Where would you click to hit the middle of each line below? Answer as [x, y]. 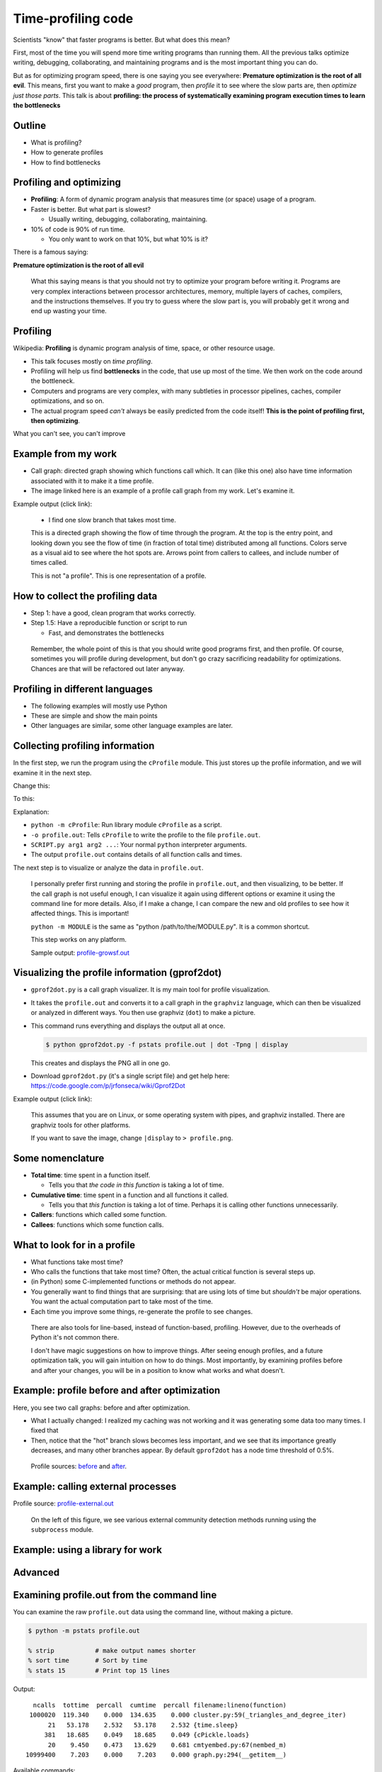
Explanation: [31, 812]
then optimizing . [56, 421]
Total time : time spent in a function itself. [91, 1175]
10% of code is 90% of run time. [78, 229]
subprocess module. [62, 1530]
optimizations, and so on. [68, 401]
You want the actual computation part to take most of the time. [122, 1301]
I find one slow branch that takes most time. [112, 520]
